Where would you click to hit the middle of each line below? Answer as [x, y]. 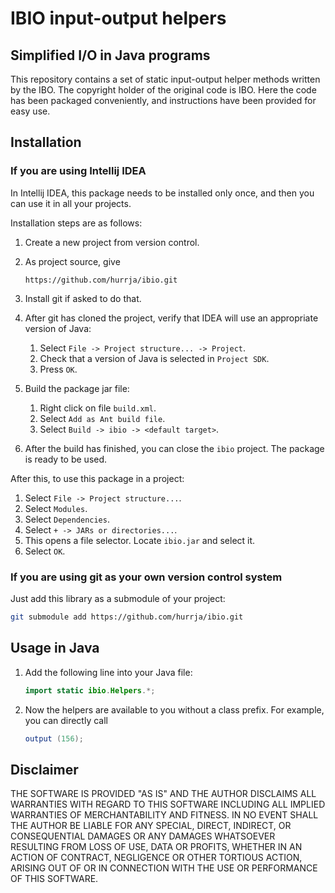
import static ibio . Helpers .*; [90, 690]
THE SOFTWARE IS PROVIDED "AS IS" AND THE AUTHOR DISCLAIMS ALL [163, 794]
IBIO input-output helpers [118, 18]
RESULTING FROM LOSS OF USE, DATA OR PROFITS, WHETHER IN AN [156, 847]
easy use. [30, 111]
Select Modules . [56, 508]
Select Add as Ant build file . [102, 418]
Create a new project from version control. [112, 242]
